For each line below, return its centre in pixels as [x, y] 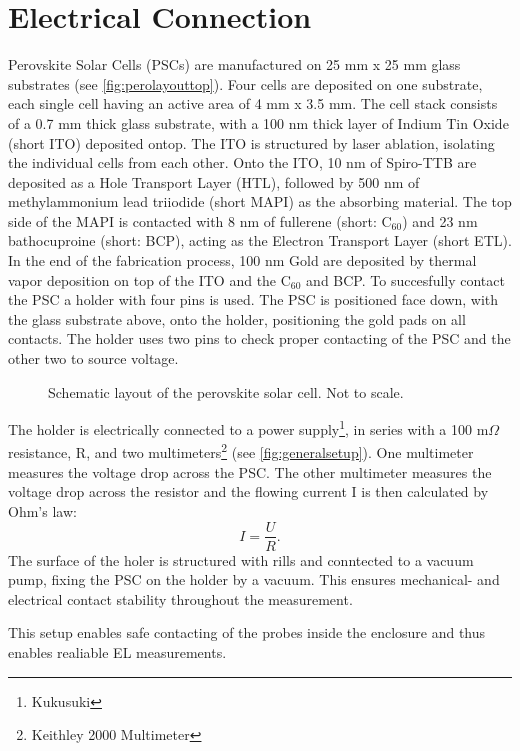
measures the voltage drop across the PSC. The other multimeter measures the [250, 471]
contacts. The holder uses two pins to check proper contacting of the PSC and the [259, 338]
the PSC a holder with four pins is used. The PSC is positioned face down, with [253, 299]
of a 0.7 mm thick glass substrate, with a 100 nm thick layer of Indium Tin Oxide [258, 122]
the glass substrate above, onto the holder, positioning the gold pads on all [237, 318]
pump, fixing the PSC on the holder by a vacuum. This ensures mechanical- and [254, 579]
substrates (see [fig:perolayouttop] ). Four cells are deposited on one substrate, [245, 83]
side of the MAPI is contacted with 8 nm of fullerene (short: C [200, 220]
